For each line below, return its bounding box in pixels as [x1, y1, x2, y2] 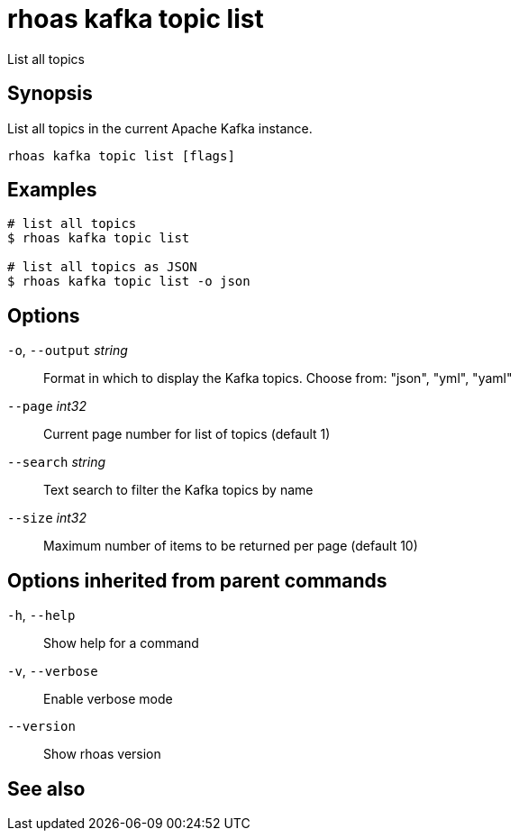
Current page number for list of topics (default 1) [43, 426, 331, 442]
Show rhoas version [43, 746, 161, 762]
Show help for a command [43, 635, 199, 651]
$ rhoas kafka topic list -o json [7, 274, 250, 289]
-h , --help [7, 607, 76, 624]
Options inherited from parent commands [7, 569, 387, 592]
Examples [7, 178, 97, 202]
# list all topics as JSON [7, 260, 197, 275]
